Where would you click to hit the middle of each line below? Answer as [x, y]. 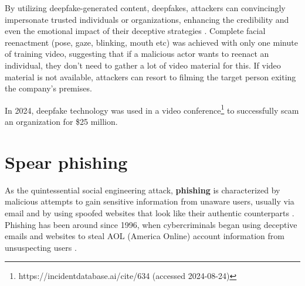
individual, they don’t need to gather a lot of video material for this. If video [143, 65]
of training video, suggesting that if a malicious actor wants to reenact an [137, 54]
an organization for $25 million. [61, 121]
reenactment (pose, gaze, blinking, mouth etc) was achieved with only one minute [151, 42]
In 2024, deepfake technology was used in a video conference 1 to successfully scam [152, 109]
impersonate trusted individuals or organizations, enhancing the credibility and [147, 19]
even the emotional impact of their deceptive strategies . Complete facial [135, 31]
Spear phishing [66, 161]
